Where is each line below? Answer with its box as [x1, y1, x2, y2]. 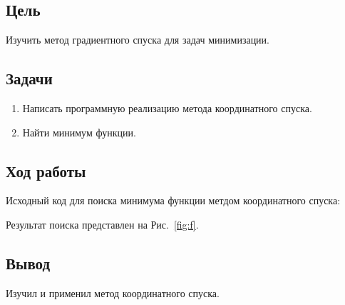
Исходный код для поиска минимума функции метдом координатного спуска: [6, 193, 341, 208]
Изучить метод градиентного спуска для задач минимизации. [6, 32, 269, 47]
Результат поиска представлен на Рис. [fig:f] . [6, 216, 199, 231]
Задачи [6, 67, 53, 89]
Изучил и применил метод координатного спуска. [6, 285, 220, 300]
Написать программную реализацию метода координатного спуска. [22, 101, 312, 115]
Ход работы [6, 159, 86, 181]
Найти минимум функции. [22, 124, 136, 139]
